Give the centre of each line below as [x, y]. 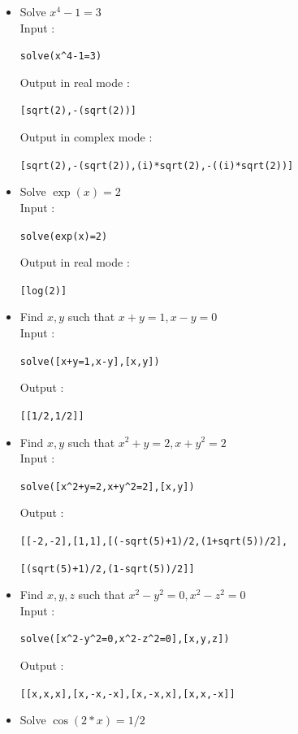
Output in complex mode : [86, 137]
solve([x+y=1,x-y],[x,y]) [90, 361]
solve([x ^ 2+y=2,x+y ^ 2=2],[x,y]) [107, 486]
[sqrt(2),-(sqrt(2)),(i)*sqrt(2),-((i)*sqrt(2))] [157, 165]
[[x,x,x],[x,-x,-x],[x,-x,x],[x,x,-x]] [127, 694]
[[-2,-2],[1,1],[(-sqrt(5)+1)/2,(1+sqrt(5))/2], [154, 541]
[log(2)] [43, 291]
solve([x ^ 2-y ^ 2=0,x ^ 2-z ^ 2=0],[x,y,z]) [125, 639]
